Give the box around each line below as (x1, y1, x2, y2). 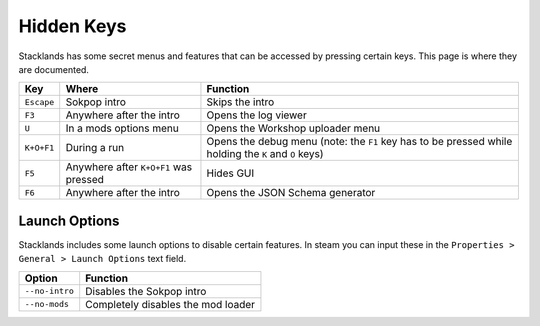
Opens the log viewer (206, 108, 307, 122)
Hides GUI (206, 166, 255, 180)
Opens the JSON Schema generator (206, 186, 376, 200)
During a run (65, 141, 125, 155)
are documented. (18, 63, 90, 75)
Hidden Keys (18, 15, 127, 37)
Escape (24, 96, 55, 107)
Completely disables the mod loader (85, 297, 255, 311)
